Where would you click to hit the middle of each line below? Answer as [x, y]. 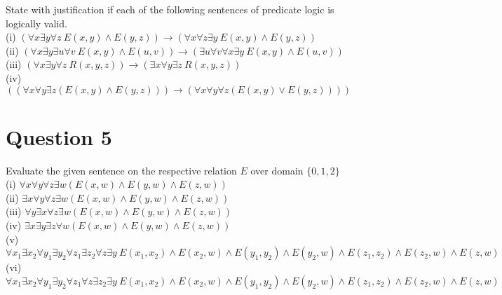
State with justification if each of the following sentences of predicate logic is [170, 9]
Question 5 [59, 136]
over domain [277, 170]
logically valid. [36, 23]
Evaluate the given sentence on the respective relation [121, 170]
